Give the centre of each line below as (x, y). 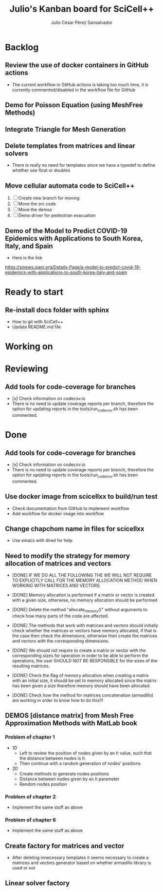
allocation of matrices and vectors (58, 563)
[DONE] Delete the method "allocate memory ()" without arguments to (80, 610)
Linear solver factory (37, 883)
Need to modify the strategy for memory (68, 556)
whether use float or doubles (41, 170)
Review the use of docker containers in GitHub (77, 65)
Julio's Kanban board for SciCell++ (82, 9)
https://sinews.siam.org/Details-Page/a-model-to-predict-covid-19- (73, 267)
